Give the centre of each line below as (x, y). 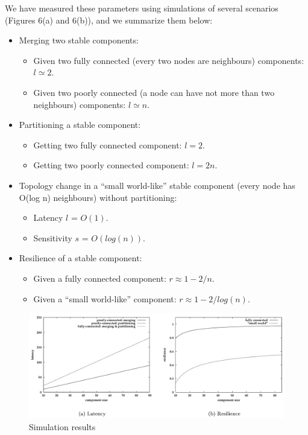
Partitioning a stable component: (80, 125)
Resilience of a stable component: (80, 258)
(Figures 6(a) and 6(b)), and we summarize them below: (109, 20)
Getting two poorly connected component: (111, 165)
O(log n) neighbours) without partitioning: (98, 197)
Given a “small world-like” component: (105, 298)
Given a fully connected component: (100, 278)
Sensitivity (53, 237)
